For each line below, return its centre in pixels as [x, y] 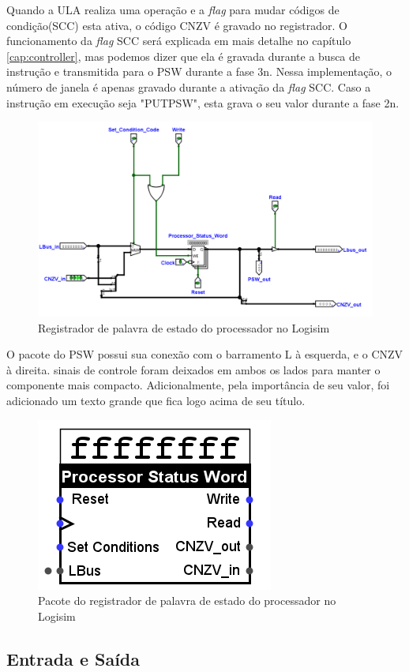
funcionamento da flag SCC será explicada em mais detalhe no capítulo [179, 41]
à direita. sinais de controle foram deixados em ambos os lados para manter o [193, 369]
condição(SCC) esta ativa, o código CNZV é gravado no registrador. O [177, 25]
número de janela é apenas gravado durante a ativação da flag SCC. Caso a [189, 86]
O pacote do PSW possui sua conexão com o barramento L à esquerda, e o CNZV [205, 354]
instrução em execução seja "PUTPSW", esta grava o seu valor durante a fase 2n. [203, 102]
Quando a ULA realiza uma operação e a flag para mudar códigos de [173, 9]
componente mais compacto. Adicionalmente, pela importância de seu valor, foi [198, 385]
